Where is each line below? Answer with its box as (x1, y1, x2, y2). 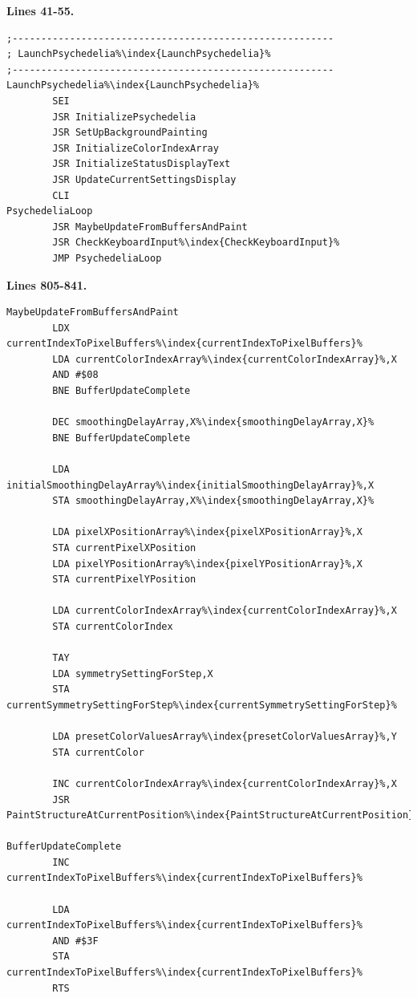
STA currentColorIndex (52, 620, 173, 632)
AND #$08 (52, 369, 99, 381)
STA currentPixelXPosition (52, 542, 196, 554)
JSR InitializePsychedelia (52, 111, 196, 123)
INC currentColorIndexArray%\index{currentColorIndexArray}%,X (52, 777, 397, 789)
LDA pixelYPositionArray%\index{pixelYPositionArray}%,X (52, 558, 362, 570)
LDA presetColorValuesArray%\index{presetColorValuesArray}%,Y (52, 731, 397, 743)
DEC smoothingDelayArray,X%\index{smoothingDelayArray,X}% (52, 416, 374, 428)
